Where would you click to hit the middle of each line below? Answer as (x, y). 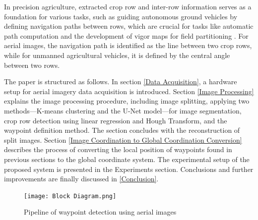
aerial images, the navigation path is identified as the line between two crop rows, (128, 45)
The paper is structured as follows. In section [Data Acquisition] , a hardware (121, 82)
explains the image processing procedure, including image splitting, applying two (127, 101)
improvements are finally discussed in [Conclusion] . (81, 179)
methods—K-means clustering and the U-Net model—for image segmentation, (123, 110)
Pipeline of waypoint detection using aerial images (100, 212)
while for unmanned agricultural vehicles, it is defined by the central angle (117, 55)
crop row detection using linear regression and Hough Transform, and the (116, 120)
